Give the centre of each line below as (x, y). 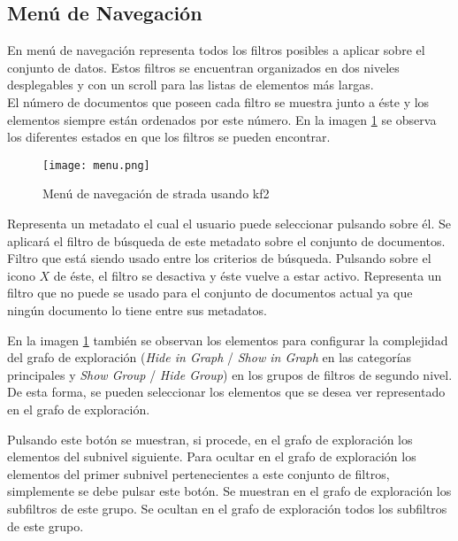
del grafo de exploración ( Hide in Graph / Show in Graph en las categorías (210, 357)
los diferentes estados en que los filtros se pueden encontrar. (169, 137)
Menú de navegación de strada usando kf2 (156, 193)
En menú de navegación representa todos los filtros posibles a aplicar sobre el (216, 50)
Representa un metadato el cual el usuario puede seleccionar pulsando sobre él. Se (229, 224)
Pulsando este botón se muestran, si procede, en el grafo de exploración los (210, 439)
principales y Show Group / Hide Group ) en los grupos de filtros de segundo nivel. (230, 374)
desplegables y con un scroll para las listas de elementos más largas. (191, 85)
